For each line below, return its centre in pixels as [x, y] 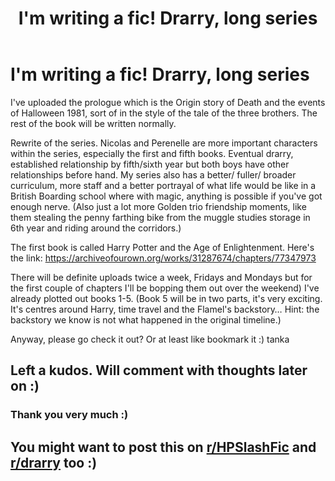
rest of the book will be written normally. [93, 123]
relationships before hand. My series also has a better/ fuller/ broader [153, 174]
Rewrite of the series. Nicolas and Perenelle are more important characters [164, 143]
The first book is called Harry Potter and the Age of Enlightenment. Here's [162, 247]
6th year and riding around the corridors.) [96, 228]
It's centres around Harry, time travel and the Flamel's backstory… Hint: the [165, 309]
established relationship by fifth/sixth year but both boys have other [150, 164]
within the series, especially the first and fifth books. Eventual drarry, [152, 153]
